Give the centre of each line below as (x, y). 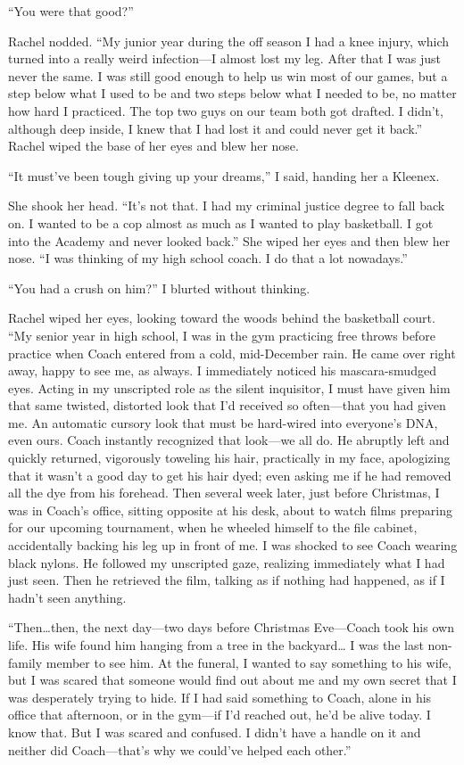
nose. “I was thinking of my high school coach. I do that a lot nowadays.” (208, 258)
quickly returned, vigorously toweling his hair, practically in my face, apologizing (229, 458)
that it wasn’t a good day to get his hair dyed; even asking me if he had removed (230, 475)
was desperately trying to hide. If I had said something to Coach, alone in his (220, 697)
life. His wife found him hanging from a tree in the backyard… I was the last (216, 645)
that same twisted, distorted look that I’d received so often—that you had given (227, 405)
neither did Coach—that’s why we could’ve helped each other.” (180, 749)
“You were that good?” (71, 11)
